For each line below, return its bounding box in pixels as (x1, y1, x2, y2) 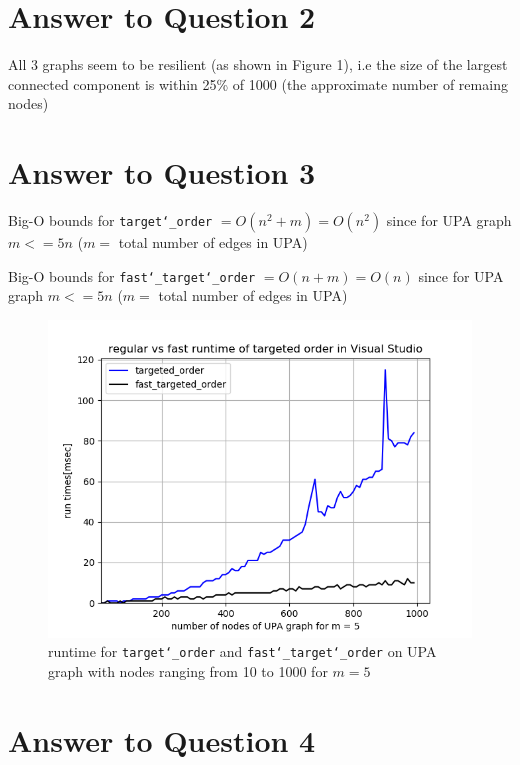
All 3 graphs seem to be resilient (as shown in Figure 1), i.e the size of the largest (8, 54, 508, 75)
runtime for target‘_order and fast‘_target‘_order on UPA (48, 641, 437, 662)
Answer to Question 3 (8, 152, 316, 193)
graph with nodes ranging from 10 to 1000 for (48, 661, 328, 682)
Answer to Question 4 (8, 719, 316, 760)
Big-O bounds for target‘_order (8, 210, 213, 231)
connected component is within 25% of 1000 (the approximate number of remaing (8, 73, 508, 94)
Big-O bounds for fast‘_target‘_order (8, 265, 256, 286)
